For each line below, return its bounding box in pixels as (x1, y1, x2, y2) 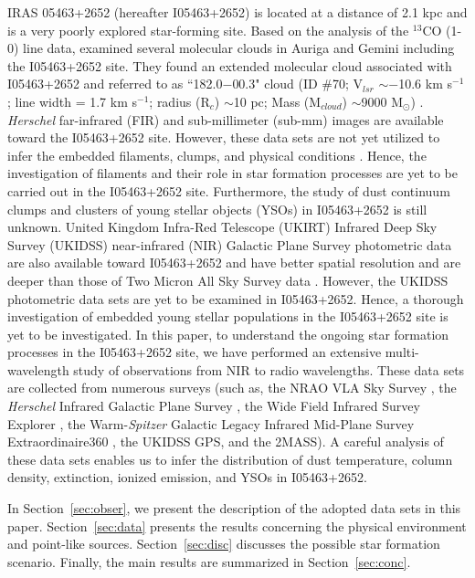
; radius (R (149, 91, 210, 110)
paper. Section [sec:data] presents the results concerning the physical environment (7, 516, 467, 535)
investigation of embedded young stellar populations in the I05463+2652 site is (7, 307, 449, 326)
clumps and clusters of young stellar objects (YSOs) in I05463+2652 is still (7, 199, 427, 218)
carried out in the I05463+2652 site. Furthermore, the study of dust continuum (7, 181, 450, 200)
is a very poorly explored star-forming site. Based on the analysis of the (7, 20, 409, 39)
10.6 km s (398, 74, 453, 93)
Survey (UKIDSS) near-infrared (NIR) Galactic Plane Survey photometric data (7, 235, 452, 254)
